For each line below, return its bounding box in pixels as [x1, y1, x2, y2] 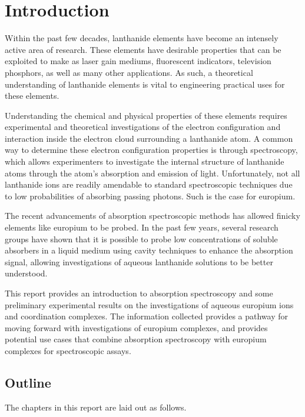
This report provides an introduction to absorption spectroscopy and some [5, 287, 273, 299]
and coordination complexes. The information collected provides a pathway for [5, 310, 288, 322]
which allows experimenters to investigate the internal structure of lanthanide [5, 155, 284, 168]
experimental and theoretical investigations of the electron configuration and [5, 121, 281, 133]
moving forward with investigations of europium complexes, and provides [5, 321, 268, 333]
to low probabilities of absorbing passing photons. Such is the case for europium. [5, 189, 296, 202]
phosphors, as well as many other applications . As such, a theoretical [5, 66, 253, 78]
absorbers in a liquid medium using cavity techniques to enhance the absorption [5, 244, 293, 256]
